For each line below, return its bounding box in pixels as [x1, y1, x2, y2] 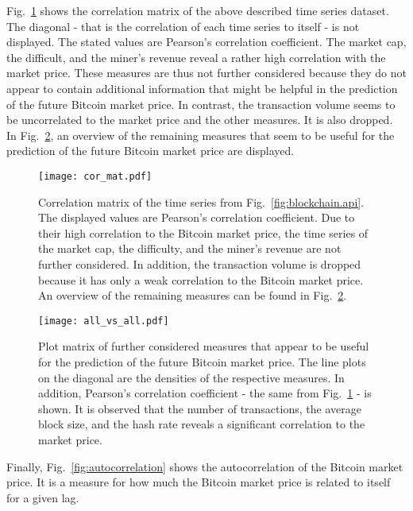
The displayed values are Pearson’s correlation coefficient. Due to [38, 209, 355, 226]
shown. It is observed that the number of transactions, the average [38, 400, 361, 416]
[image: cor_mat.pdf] [38, 170, 152, 182]
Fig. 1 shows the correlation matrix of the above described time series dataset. [6, 2, 389, 18]
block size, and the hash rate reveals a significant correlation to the [38, 416, 365, 432]
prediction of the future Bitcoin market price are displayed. [6, 142, 295, 159]
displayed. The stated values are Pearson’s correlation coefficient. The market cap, [6, 33, 407, 50]
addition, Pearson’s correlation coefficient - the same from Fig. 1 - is [38, 385, 372, 401]
